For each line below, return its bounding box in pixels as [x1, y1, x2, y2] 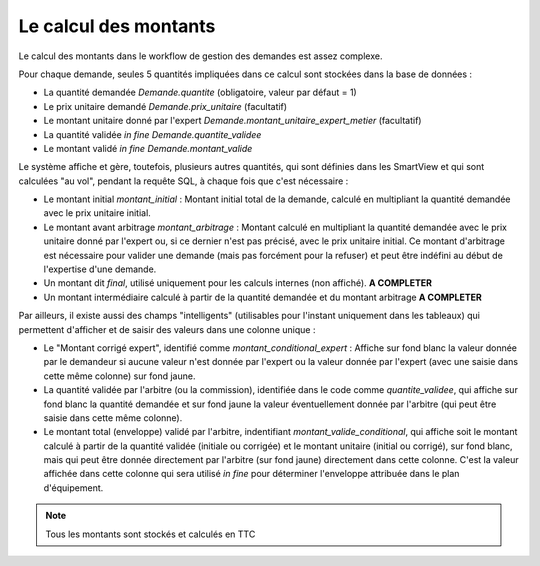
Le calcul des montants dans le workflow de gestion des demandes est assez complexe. [18, 50, 383, 62]
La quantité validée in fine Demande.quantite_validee [43, 128, 262, 140]
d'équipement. [43, 481, 104, 494]
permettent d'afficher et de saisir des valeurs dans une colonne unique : [18, 323, 316, 335]
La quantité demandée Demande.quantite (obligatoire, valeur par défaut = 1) [43, 86, 357, 99]
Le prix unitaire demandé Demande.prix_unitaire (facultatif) [43, 100, 288, 112]
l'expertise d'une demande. [43, 263, 157, 275]
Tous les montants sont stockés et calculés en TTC [45, 528, 256, 540]
